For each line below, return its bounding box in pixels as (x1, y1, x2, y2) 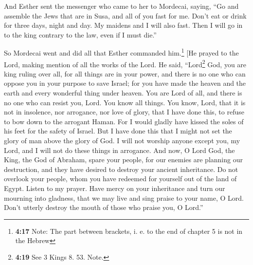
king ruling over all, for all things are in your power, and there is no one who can (4, 68, 246, 78)
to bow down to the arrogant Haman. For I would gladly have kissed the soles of (4, 116, 244, 126)
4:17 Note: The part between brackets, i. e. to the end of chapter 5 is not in (15, 226, 243, 236)
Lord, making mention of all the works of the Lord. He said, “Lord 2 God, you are (4, 57, 247, 69)
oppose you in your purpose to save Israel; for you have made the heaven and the (4, 78, 246, 88)
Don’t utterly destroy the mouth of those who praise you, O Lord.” (4, 202, 203, 212)
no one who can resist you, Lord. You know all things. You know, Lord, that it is (4, 97, 246, 107)
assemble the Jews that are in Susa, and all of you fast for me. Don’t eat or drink (4, 10, 247, 20)
